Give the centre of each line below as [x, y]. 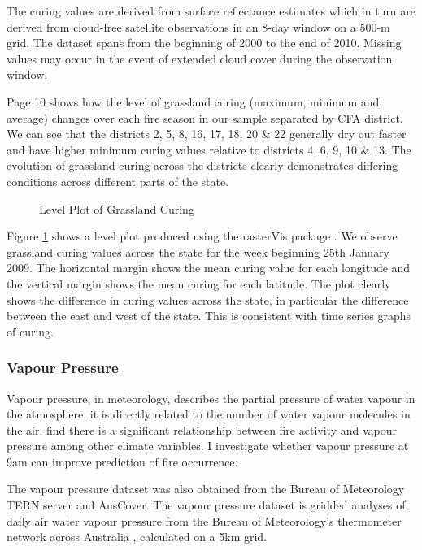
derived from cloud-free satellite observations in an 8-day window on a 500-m [198, 26]
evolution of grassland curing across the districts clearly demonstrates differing [202, 165]
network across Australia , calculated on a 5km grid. [137, 537]
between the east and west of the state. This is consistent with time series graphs [209, 316]
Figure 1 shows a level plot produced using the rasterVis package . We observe [202, 236]
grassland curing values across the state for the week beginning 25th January [198, 251]
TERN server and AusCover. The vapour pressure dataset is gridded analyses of [206, 505]
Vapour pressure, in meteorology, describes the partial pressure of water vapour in [211, 398]
